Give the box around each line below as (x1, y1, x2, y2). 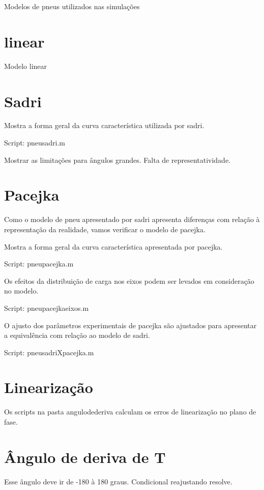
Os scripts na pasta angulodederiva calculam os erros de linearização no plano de (4, 406, 256, 417)
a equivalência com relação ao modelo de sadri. (4, 330, 150, 340)
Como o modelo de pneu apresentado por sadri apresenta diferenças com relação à (4, 214, 260, 225)
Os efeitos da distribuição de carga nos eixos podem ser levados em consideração (4, 275, 254, 286)
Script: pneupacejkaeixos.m (4, 302, 89, 313)
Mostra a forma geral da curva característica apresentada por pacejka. (4, 241, 223, 252)
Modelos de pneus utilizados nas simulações (4, 1, 140, 11)
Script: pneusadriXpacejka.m (4, 347, 94, 357)
